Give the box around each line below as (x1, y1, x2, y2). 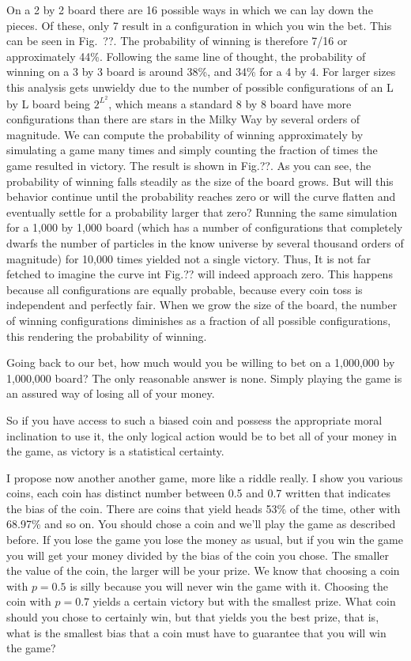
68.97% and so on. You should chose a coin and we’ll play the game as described (6, 516, 396, 532)
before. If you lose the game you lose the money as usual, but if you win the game (6, 531, 403, 548)
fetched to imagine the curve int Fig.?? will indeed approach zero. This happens (6, 266, 393, 282)
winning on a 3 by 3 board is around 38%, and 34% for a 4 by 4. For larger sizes (6, 63, 396, 80)
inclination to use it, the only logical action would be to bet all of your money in (6, 427, 398, 444)
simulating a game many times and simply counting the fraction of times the (6, 142, 378, 158)
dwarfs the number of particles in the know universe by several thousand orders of (6, 234, 404, 251)
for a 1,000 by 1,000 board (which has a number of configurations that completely (6, 219, 403, 236)
